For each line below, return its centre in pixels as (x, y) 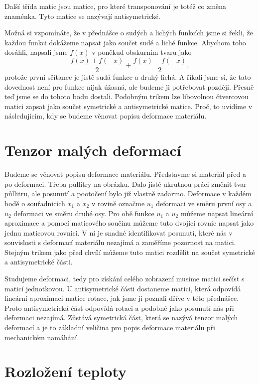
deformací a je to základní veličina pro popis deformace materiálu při (110, 327)
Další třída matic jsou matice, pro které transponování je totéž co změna (116, 6)
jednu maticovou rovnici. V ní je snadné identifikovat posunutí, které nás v (119, 232)
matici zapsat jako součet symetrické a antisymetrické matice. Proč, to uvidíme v (129, 106)
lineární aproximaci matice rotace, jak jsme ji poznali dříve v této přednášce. (122, 298)
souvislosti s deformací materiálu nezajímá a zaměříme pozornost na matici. (120, 242)
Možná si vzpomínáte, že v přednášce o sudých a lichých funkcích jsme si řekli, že (129, 33)
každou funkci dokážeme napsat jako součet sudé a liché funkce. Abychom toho (125, 42)
